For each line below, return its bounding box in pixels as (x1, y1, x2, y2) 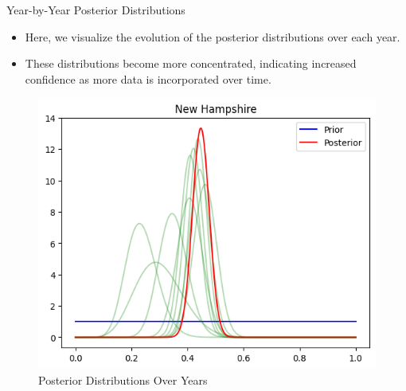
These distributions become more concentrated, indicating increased (25, 55, 357, 72)
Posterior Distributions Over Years (38, 371, 208, 388)
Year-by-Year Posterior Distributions (6, 2, 185, 18)
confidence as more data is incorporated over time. (25, 70, 271, 87)
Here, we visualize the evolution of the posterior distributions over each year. (25, 28, 400, 45)
